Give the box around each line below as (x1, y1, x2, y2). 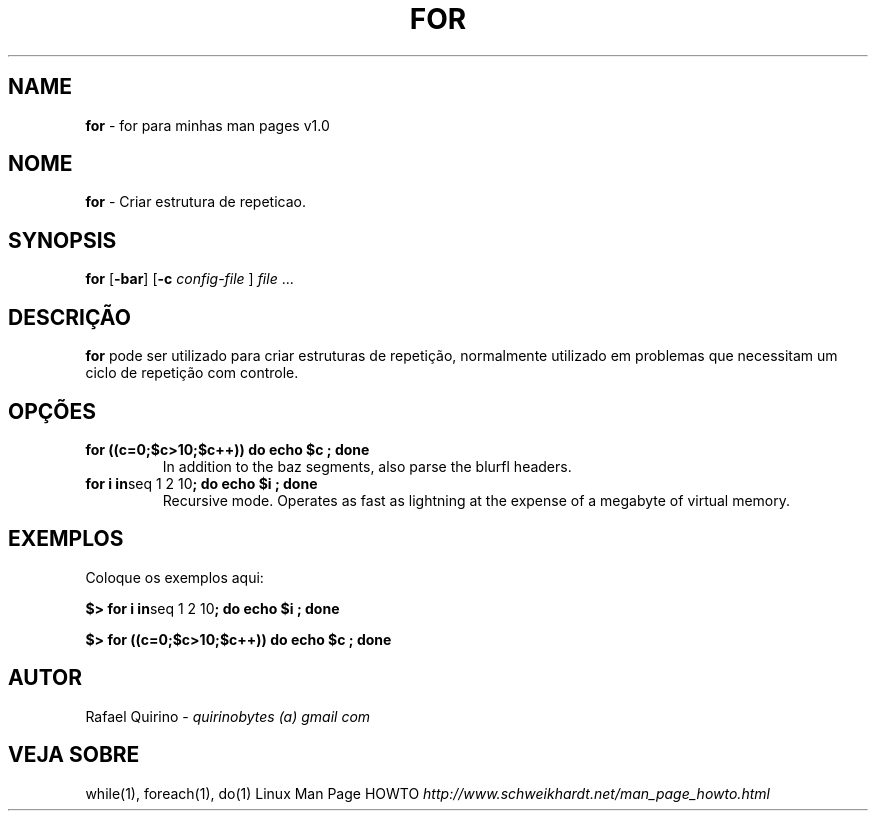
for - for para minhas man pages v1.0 (85, 116, 330, 134)
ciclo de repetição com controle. (85, 364, 299, 382)
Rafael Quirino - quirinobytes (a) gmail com (85, 707, 371, 725)
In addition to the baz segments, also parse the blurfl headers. (162, 457, 572, 475)
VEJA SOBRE (8, 742, 140, 768)
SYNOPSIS (8, 227, 117, 253)
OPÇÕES (8, 398, 97, 424)
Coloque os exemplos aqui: (85, 568, 264, 586)
